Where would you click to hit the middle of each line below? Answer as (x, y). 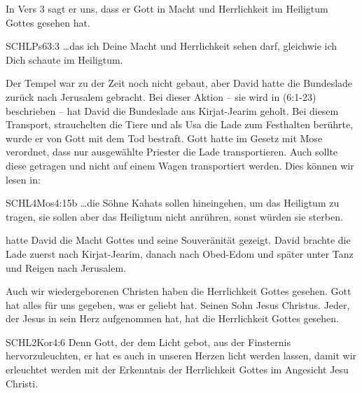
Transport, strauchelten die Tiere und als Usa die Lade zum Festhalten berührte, (180, 124)
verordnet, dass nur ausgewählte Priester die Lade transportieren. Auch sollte (172, 152)
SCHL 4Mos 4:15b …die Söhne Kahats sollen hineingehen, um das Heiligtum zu (173, 203)
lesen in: (23, 179)
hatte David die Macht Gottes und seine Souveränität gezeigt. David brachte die (178, 240)
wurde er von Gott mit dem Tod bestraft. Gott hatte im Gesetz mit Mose (164, 138)
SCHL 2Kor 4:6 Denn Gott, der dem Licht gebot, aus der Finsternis (148, 342)
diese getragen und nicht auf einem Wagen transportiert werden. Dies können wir (180, 165)
